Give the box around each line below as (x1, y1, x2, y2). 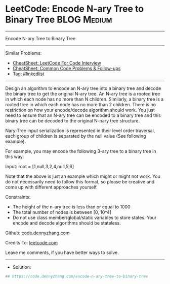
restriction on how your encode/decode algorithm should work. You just (5, 107, 155, 113)
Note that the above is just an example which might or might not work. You (5, 173, 161, 179)
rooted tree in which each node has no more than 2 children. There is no (5, 101, 156, 107)
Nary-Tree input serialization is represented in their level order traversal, (5, 128, 155, 134)
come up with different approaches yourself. (5, 184, 98, 190)
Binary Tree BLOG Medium (5, 14, 112, 25)
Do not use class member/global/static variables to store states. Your (12, 214, 157, 220)
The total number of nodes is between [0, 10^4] (12, 209, 112, 215)
